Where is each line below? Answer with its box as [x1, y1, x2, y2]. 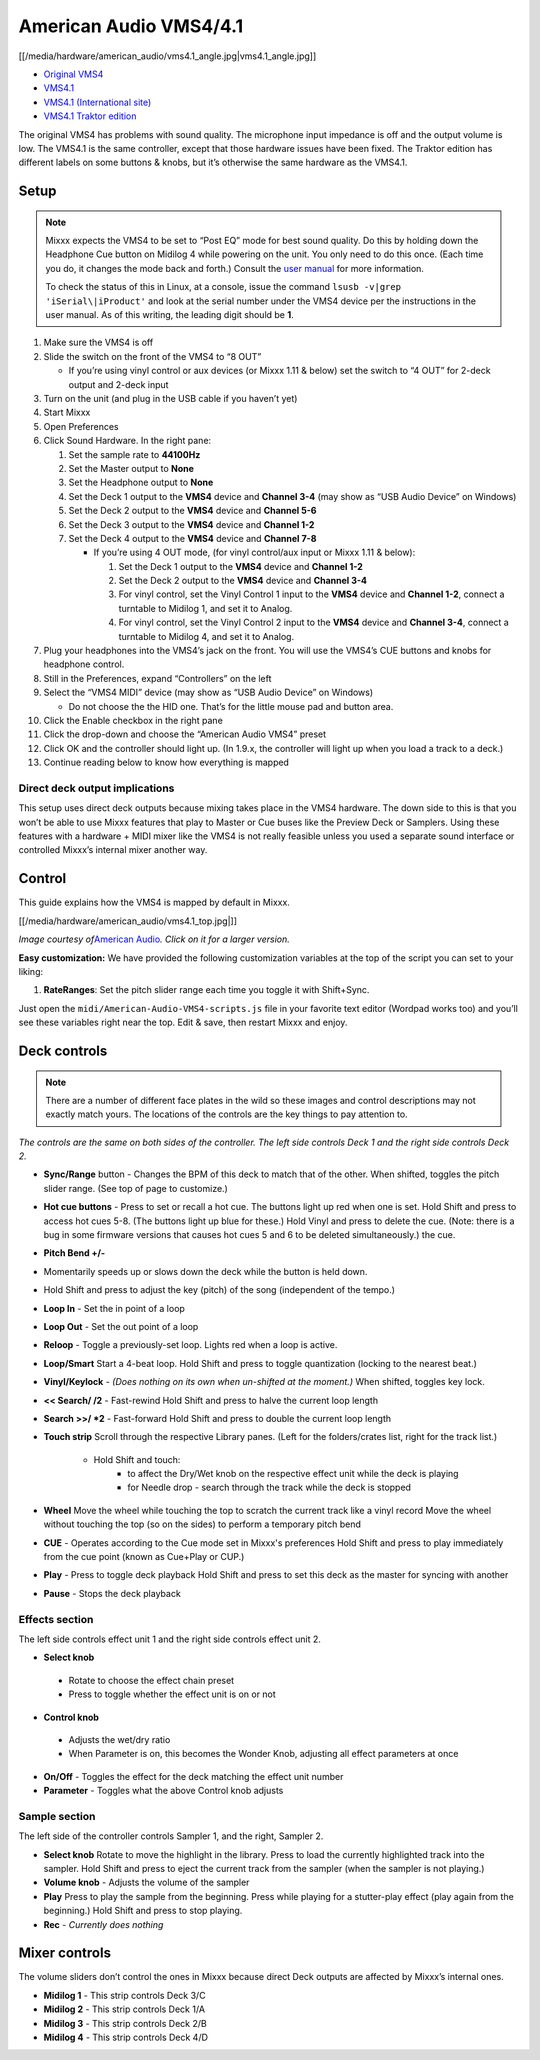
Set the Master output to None [68, 462, 195, 474]
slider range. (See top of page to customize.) [43, 1182, 229, 1194]
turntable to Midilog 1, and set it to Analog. [118, 602, 293, 614]
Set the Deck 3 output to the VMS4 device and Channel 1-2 [68, 518, 315, 530]
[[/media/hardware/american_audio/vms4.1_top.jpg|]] [18, 915, 238, 927]
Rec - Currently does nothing [43, 1918, 164, 1930]
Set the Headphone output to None [68, 476, 214, 489]
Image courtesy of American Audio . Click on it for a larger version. [18, 933, 290, 945]
